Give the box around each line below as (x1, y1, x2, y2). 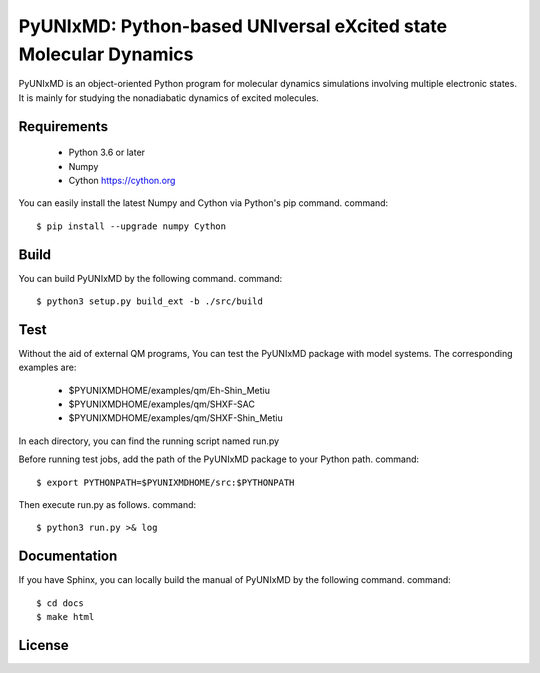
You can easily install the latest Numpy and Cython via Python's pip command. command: (18, 197, 389, 209)
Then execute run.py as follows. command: (18, 499, 197, 511)
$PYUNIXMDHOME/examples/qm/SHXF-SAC (68, 398, 255, 410)
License (18, 636, 69, 654)
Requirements (18, 118, 109, 135)
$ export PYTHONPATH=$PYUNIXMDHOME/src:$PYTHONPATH (36, 476, 295, 488)
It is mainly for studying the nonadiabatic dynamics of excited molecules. (18, 91, 319, 104)
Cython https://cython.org (68, 174, 176, 186)
